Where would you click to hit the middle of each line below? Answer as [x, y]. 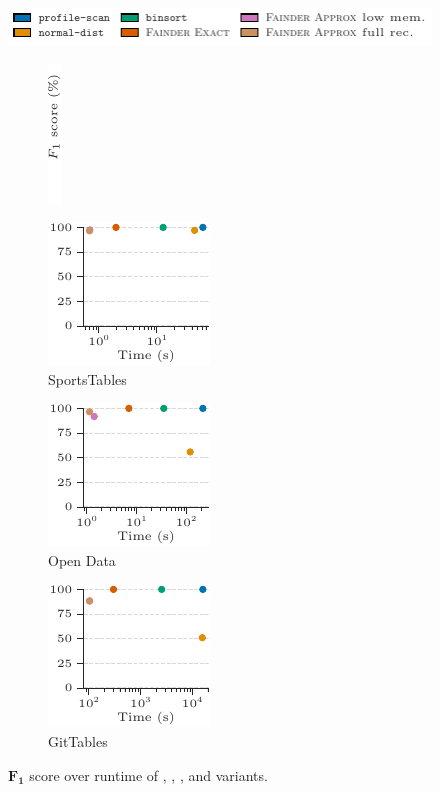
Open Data [82, 559]
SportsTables [87, 378]
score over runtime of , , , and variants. [148, 774]
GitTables [78, 741]
